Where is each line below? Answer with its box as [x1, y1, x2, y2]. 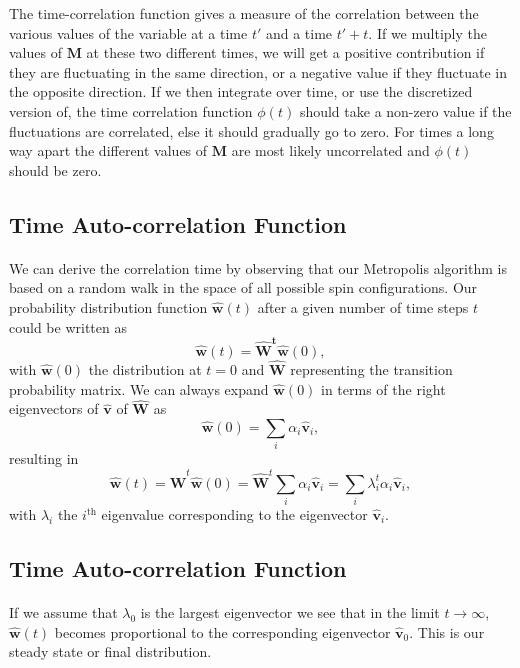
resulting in [9, 448, 79, 469]
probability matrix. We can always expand [9, 378, 269, 399]
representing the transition [290, 359, 453, 380]
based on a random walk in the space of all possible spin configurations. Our [9, 277, 478, 298]
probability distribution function [9, 296, 208, 317]
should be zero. [9, 159, 102, 180]
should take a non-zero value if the [299, 100, 512, 121]
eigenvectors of [9, 398, 99, 419]
